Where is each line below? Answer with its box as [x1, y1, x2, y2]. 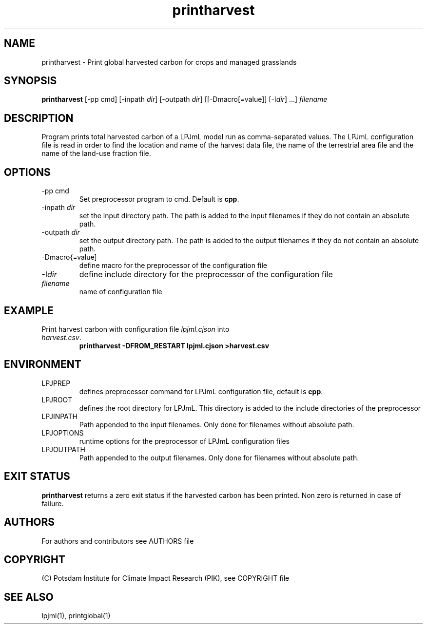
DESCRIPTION [4, 112, 74, 124]
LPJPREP [41, 379, 71, 387]
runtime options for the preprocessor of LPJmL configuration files [79, 437, 290, 445]
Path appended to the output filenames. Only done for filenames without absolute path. [79, 453, 359, 462]
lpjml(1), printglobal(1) [41, 611, 111, 620]
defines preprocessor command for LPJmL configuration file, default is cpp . [79, 387, 323, 396]
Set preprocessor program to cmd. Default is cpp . [79, 195, 239, 204]
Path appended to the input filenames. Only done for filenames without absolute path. [79, 420, 354, 429]
